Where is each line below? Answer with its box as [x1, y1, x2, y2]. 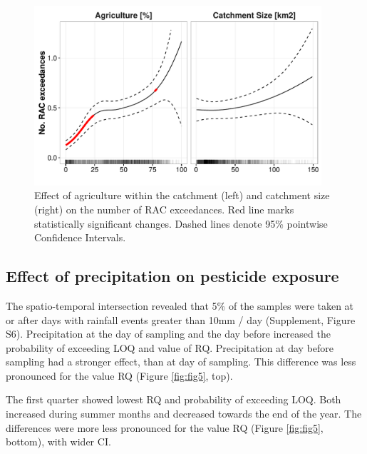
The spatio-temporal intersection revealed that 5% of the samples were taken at [6, 298, 354, 313]
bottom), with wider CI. [6, 434, 111, 449]
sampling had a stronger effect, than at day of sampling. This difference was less [6, 354, 356, 369]
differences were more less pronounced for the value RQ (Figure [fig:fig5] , [6, 420, 324, 435]
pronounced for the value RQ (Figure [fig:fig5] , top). [6, 368, 233, 383]
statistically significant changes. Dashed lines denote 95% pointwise [34, 216, 328, 231]
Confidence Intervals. [34, 230, 126, 245]
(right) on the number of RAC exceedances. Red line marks [34, 201, 294, 216]
